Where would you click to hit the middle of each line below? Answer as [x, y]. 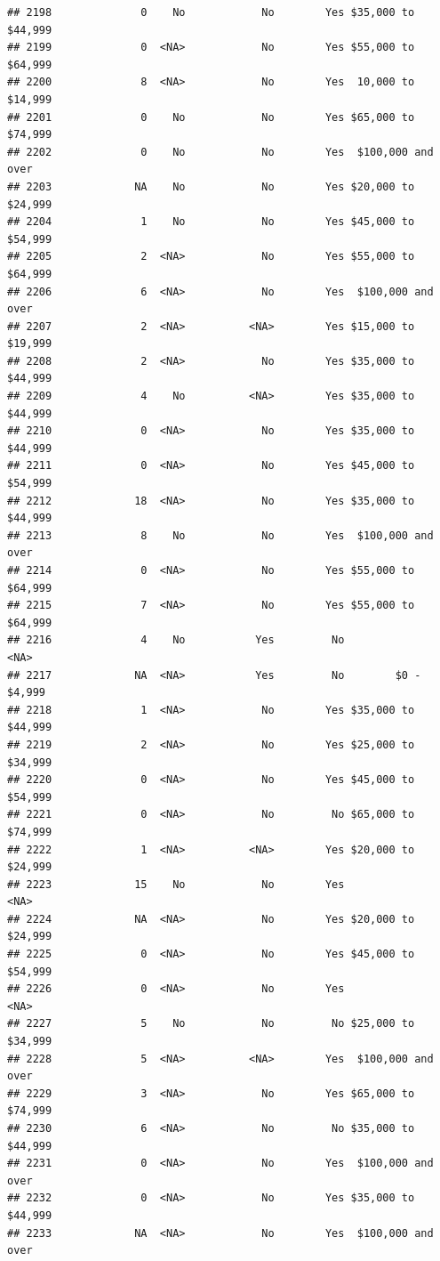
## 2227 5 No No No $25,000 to [211, 1024]
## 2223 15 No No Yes [176, 884]
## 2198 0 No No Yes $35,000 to [211, 12]
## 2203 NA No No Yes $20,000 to [211, 186]
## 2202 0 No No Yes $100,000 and [220, 152]
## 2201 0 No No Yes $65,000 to [211, 117]
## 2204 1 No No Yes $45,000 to [211, 222]
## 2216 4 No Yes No [176, 640]
